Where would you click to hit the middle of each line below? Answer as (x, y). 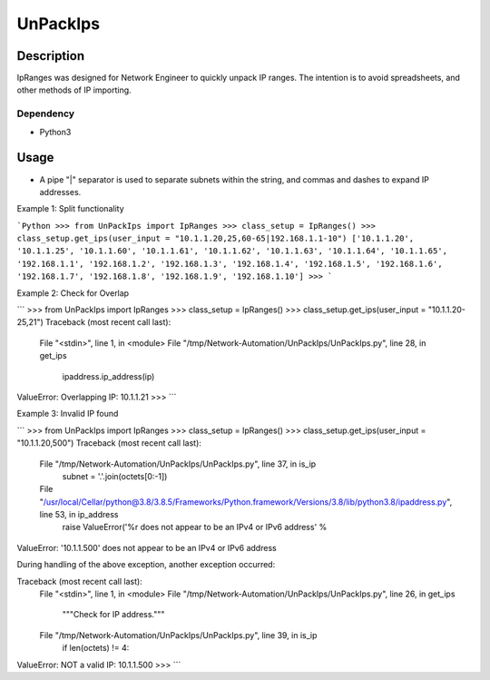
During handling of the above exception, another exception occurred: (146, 565)
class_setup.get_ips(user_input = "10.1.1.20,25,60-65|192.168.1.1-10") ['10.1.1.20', (216, 239)
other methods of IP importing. (74, 90)
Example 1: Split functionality (70, 209)
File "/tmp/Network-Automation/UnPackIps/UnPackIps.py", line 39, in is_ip (178, 635)
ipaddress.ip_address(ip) (108, 376)
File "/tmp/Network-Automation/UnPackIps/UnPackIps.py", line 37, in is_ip (178, 464)
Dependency (46, 113)
